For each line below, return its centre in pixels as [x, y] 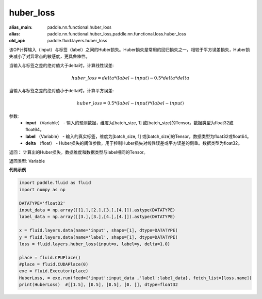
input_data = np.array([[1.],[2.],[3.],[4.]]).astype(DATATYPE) [97, 210]
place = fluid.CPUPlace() [50, 257]
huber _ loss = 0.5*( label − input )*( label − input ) [131, 103]
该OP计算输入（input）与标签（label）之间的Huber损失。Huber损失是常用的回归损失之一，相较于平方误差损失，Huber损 [130, 50]
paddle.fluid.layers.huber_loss [77, 41]
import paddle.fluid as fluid [55, 183]
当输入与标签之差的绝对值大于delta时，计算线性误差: [61, 65]
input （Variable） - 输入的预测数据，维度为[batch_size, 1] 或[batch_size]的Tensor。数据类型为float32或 [130, 123]
